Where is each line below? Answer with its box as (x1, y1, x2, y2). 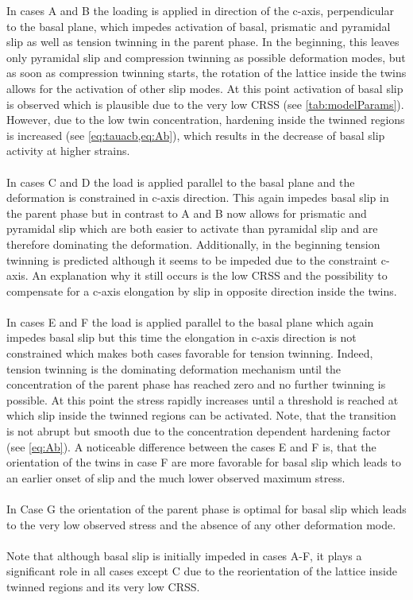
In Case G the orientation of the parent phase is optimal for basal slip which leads (6, 501, 407, 517)
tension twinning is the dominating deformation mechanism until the (6, 360, 342, 377)
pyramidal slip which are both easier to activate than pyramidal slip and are (6, 220, 378, 237)
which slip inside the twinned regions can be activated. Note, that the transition (6, 407, 396, 424)
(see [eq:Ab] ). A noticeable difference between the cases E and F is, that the (6, 438, 376, 455)
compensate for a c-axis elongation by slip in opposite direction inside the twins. (6, 282, 397, 299)
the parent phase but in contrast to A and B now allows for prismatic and (6, 204, 367, 221)
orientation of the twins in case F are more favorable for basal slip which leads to (6, 454, 401, 470)
